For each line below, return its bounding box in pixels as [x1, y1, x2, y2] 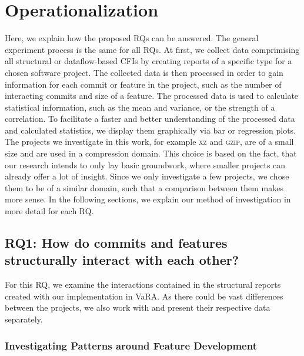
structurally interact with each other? [5, 251, 239, 269]
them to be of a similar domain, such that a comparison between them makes [5, 181, 283, 194]
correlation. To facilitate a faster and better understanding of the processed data [5, 112, 295, 125]
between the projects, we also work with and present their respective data [5, 301, 270, 314]
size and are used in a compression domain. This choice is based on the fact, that [5, 147, 297, 159]
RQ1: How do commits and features [5, 234, 228, 252]
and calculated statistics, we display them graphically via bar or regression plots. [5, 124, 296, 136]
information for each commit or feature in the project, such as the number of [5, 78, 282, 90]
